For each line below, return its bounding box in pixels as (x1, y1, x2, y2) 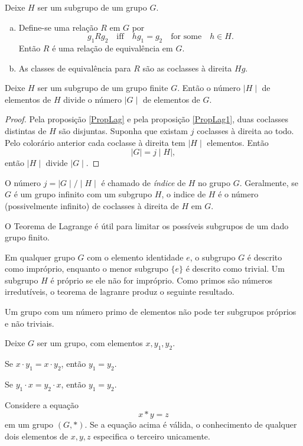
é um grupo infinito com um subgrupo (14, 188, 152, 200)
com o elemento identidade (87, 250, 184, 263)
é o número (218, 188, 259, 200)
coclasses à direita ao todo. (197, 124, 294, 136)
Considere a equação (5, 398, 79, 411)
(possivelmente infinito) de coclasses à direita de (5, 199, 179, 211)
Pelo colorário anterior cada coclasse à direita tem (5, 136, 185, 148)
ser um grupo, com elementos (37, 337, 143, 349)
